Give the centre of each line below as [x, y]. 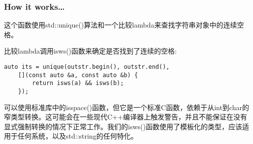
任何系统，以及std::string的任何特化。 [78, 136]
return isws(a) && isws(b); [78, 83]
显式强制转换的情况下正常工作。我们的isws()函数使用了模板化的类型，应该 [123, 126]
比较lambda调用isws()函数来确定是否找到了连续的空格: [90, 51]
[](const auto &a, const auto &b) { [78, 75]
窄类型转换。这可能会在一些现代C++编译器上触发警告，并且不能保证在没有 [126, 117]
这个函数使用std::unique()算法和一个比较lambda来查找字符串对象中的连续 [121, 25]
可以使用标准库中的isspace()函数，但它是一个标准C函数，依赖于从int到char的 [126, 107]
